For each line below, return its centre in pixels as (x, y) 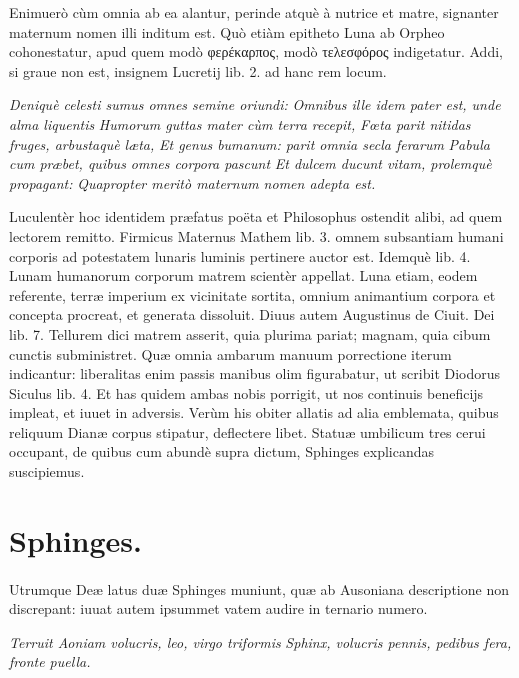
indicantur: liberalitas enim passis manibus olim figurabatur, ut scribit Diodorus (255, 373)
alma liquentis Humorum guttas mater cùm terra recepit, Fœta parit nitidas (240, 123)
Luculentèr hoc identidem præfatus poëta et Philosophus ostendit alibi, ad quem (256, 216)
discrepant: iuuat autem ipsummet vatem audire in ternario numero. (218, 608)
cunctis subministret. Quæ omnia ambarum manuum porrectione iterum (230, 353)
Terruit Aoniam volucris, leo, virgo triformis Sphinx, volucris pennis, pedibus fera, (260, 641)
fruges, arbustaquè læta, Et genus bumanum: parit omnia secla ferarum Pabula (249, 143)
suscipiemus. (47, 471)
